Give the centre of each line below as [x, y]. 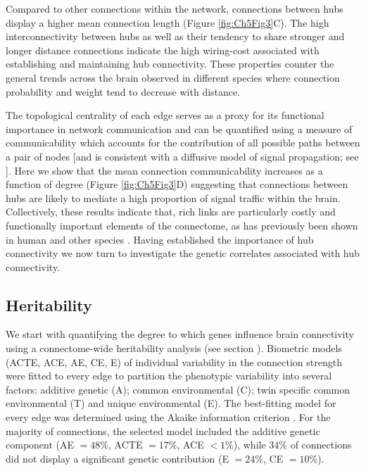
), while [250, 445]
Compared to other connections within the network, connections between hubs [175, 8]
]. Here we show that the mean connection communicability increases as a [164, 170]
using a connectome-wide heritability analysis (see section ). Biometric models [174, 348]
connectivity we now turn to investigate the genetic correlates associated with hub [183, 253]
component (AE [40, 445]
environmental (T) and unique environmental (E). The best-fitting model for [171, 403]
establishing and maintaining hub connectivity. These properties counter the [170, 64]
